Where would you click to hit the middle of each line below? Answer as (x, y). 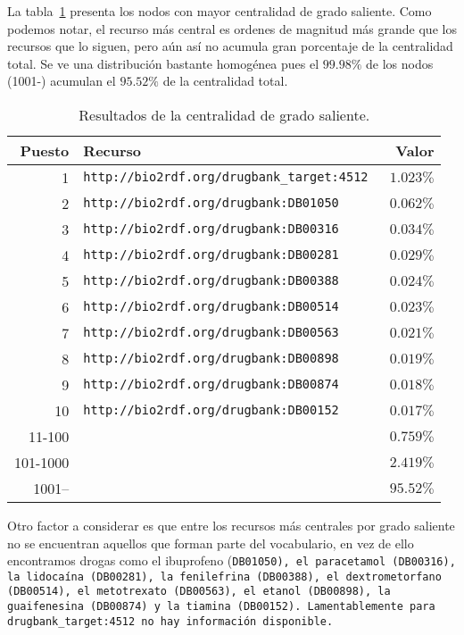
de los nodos (400, 63)
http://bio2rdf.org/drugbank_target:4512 (226, 177)
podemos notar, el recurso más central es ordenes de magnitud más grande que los (232, 28)
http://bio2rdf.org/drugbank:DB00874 (211, 384)
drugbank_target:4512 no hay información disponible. (170, 621)
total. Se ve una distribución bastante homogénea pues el (163, 63)
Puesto (45, 150)
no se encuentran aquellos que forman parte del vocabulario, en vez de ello (211, 543)
